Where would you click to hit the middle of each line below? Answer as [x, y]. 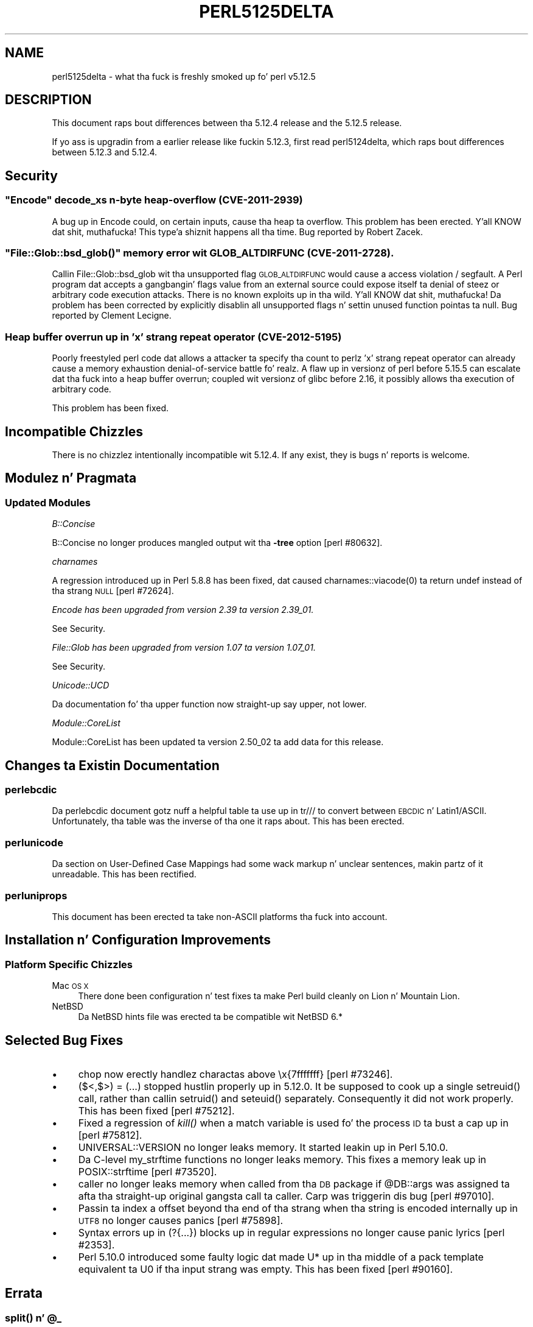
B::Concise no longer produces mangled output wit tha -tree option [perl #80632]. [217, 543]
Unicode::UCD [81, 685]
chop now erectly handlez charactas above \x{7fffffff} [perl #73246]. [235, 1074]
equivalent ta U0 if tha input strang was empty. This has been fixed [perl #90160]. [266, 1269]
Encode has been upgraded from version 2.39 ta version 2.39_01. [183, 610]
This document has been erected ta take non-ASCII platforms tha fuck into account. [220, 916]
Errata [24, 1293]
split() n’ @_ [33, 1318]
